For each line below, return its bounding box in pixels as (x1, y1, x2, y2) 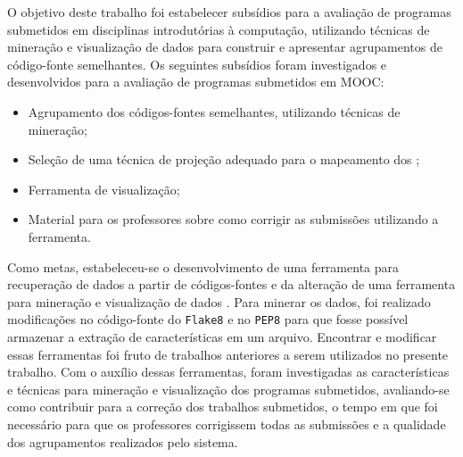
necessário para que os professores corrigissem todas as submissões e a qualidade (7, 414, 446, 433)
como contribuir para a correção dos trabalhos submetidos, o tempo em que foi (7, 397, 438, 416)
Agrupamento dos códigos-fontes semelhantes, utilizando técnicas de (28, 102, 401, 120)
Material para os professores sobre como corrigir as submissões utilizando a (28, 210, 439, 228)
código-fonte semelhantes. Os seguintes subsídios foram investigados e (7, 54, 387, 73)
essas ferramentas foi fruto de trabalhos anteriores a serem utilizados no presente (7, 345, 449, 363)
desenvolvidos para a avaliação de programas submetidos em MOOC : (7, 72, 384, 91)
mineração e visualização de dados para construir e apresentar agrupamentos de (7, 37, 442, 56)
